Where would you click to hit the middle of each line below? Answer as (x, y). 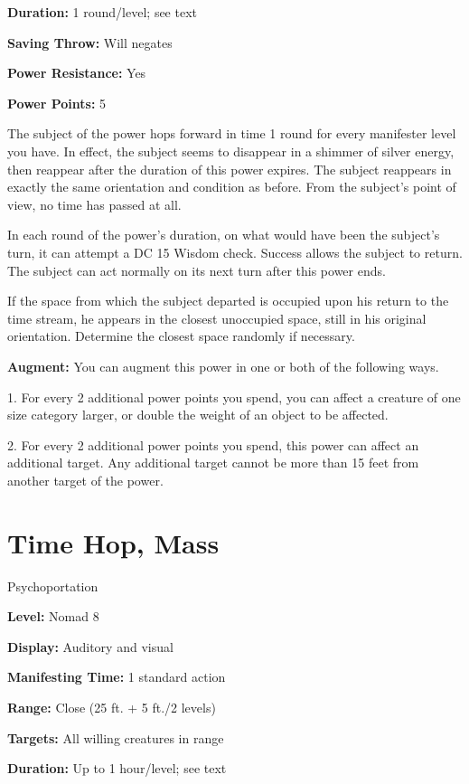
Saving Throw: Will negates (90, 42)
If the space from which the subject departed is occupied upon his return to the (228, 301)
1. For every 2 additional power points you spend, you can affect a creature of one (234, 397)
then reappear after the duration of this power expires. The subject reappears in (230, 169)
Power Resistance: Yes (77, 73)
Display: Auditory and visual (90, 646)
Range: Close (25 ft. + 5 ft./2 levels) (112, 707)
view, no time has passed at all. (94, 204)
